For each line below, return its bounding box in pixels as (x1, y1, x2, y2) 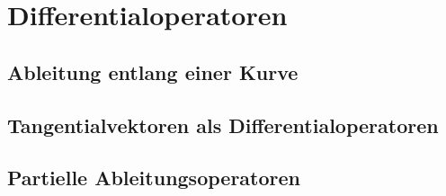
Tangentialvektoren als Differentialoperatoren (7, 111, 439, 138)
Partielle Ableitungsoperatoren (7, 164, 300, 192)
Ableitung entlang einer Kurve (7, 58, 299, 85)
